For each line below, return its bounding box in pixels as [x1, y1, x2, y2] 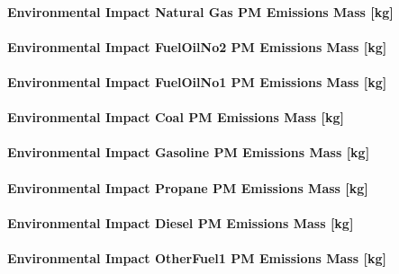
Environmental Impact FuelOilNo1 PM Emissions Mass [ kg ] [7, 72, 387, 91]
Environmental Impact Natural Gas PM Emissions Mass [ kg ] [7, 2, 394, 21]
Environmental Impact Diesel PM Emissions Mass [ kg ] [7, 213, 354, 232]
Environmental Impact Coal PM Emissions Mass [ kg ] [7, 108, 344, 127]
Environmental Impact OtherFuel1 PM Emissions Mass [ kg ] [7, 248, 386, 267]
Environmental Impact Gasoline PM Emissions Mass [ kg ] [7, 143, 370, 162]
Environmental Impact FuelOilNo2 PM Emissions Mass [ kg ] [7, 37, 387, 56]
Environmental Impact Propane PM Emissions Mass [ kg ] [7, 178, 368, 197]
